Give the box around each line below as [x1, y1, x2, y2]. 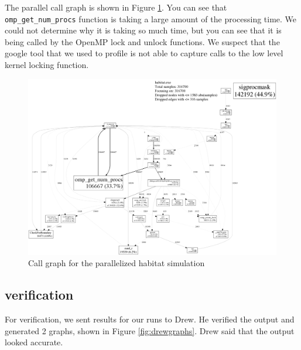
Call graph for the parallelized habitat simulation [28, 257, 205, 269]
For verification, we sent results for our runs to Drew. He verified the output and [5, 313, 295, 325]
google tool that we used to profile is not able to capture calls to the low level [5, 47, 283, 59]
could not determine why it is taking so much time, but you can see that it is [5, 24, 282, 36]
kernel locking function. [5, 59, 89, 71]
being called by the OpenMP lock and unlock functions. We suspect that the [5, 35, 280, 47]
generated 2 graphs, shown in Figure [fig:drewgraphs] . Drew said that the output [5, 324, 295, 337]
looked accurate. [5, 336, 63, 348]
